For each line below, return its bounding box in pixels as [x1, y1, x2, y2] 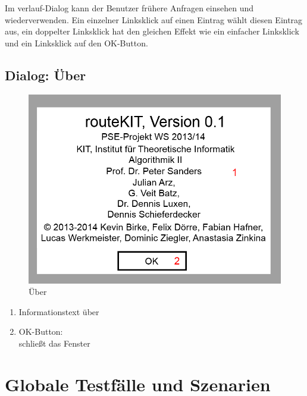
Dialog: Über [5, 65, 86, 84]
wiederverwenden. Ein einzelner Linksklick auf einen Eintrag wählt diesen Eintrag [5, 13, 303, 26]
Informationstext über [18, 305, 99, 318]
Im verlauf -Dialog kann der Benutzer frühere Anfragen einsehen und [5, 2, 254, 14]
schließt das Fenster [18, 337, 90, 349]
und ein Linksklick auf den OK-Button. [5, 36, 148, 49]
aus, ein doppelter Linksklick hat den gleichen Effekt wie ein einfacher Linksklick [5, 25, 299, 37]
